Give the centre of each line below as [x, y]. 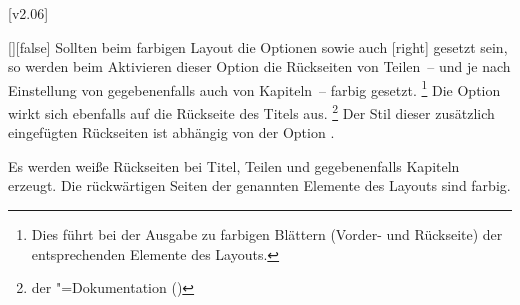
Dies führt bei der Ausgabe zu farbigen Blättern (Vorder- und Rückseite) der [267, 234]
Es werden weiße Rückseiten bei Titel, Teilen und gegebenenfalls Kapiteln [234, 165]
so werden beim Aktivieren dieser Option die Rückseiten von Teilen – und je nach [259, 66]
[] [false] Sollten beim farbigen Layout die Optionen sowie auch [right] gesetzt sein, [258, 46]
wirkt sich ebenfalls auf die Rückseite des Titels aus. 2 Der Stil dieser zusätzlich [251, 111]
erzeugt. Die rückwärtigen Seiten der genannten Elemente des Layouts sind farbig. [259, 185]
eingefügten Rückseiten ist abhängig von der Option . [171, 132]
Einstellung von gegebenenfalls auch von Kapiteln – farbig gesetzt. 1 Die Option [254, 88]
